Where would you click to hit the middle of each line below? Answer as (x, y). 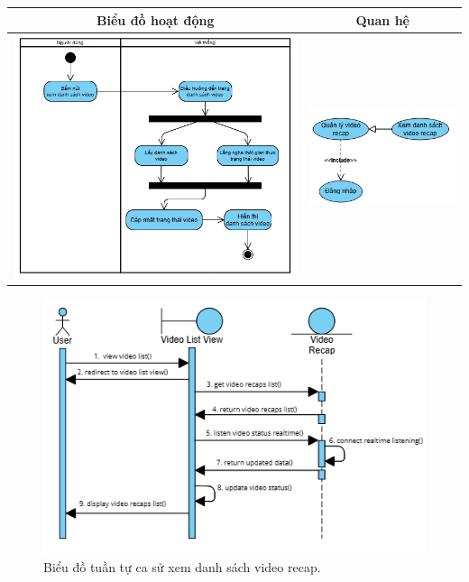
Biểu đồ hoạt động (156, 19)
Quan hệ (382, 19)
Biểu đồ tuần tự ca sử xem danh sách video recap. (182, 566)
